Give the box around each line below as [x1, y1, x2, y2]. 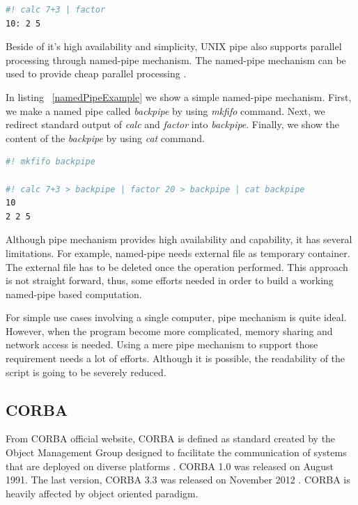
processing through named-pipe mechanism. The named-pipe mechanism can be [6, 52, 346, 67]
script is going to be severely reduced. [6, 364, 166, 379]
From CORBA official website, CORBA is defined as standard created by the [6, 431, 336, 446]
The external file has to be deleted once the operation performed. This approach [6, 259, 348, 274]
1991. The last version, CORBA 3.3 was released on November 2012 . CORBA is [6, 472, 350, 487]
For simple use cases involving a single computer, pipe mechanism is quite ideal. [6, 310, 347, 325]
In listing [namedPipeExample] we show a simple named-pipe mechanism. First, [6, 89, 352, 104]
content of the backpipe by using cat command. [6, 130, 205, 145]
